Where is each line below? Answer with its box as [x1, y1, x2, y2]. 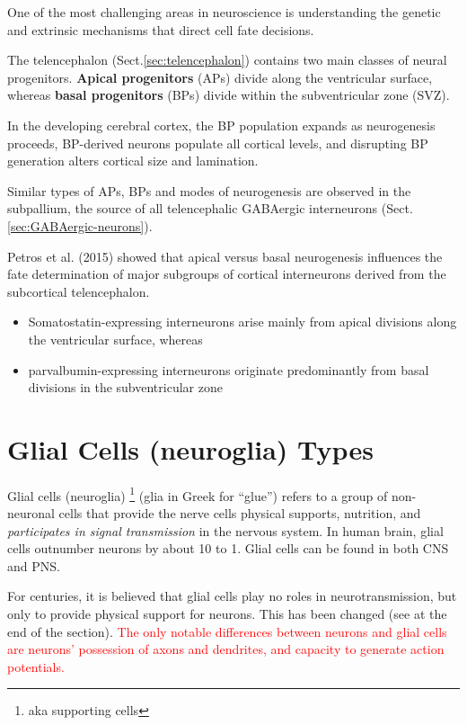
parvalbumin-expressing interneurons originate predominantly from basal [28, 360, 429, 379]
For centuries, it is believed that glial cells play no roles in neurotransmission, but [7, 586, 457, 605]
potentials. [7, 657, 65, 676]
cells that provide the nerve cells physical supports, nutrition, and [58, 504, 421, 523]
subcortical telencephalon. [7, 282, 150, 300]
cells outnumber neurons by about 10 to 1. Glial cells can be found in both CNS [7, 539, 449, 558]
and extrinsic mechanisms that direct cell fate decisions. [7, 20, 314, 39]
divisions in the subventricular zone [28, 378, 223, 397]
